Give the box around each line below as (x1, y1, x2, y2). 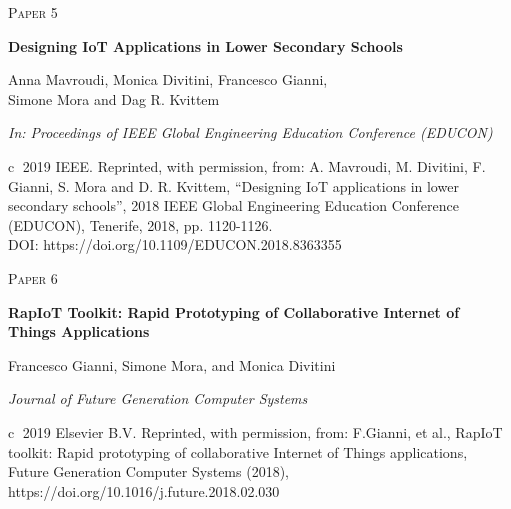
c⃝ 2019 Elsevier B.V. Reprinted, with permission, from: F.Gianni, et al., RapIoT (8, 421, 503, 442)
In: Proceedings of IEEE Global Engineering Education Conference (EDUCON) (8, 122, 493, 143)
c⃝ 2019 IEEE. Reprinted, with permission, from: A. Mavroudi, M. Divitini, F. (8, 155, 486, 176)
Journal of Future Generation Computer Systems (8, 388, 308, 409)
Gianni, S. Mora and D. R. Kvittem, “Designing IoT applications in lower (8, 175, 459, 196)
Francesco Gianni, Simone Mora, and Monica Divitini (8, 354, 336, 375)
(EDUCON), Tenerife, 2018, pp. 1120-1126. (8, 214, 273, 235)
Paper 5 (8, 2, 58, 22)
